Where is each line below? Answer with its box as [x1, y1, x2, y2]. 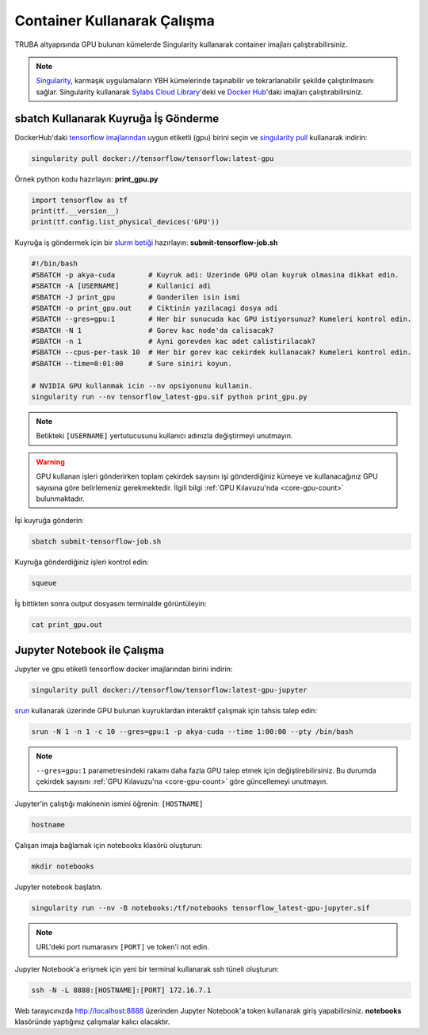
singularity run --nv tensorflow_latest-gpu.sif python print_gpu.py [31, 392, 308, 402]
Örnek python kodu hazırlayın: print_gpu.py [14, 174, 159, 184]
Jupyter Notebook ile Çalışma [14, 643, 164, 657]
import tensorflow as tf [31, 195, 128, 204]
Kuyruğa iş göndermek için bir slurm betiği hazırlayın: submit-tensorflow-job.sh [14, 238, 278, 247]
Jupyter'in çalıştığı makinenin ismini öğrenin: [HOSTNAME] [14, 799, 204, 808]
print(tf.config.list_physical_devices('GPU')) [31, 218, 220, 227]
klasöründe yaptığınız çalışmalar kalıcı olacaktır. [14, 1017, 170, 1026]
